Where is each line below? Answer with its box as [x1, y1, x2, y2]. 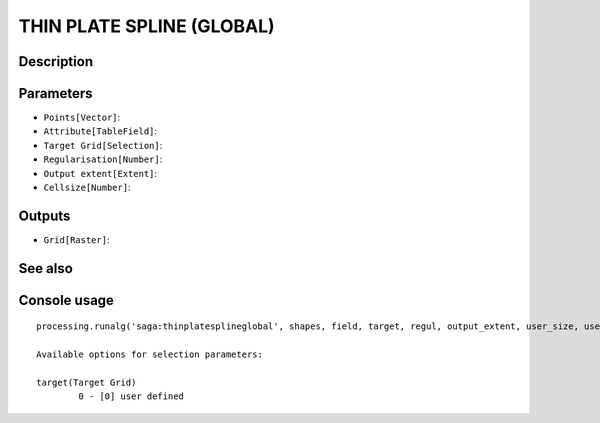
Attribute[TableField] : [43, 125, 158, 137]
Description [18, 53, 94, 70]
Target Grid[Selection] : [43, 139, 163, 151]
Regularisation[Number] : [43, 153, 163, 165]
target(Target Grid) [36, 376, 137, 388]
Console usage [18, 291, 115, 309]
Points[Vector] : [43, 111, 121, 124]
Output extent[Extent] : [43, 167, 158, 179]
